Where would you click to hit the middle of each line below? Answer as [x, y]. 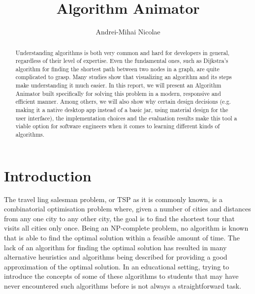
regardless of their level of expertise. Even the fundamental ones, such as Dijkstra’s [122, 61]
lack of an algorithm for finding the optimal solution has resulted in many [115, 247]
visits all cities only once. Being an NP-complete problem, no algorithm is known [126, 228]
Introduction [48, 175]
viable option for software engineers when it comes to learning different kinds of [118, 126]
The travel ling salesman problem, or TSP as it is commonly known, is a [113, 199]
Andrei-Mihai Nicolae [128, 32]
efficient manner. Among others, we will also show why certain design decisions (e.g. [123, 102]
